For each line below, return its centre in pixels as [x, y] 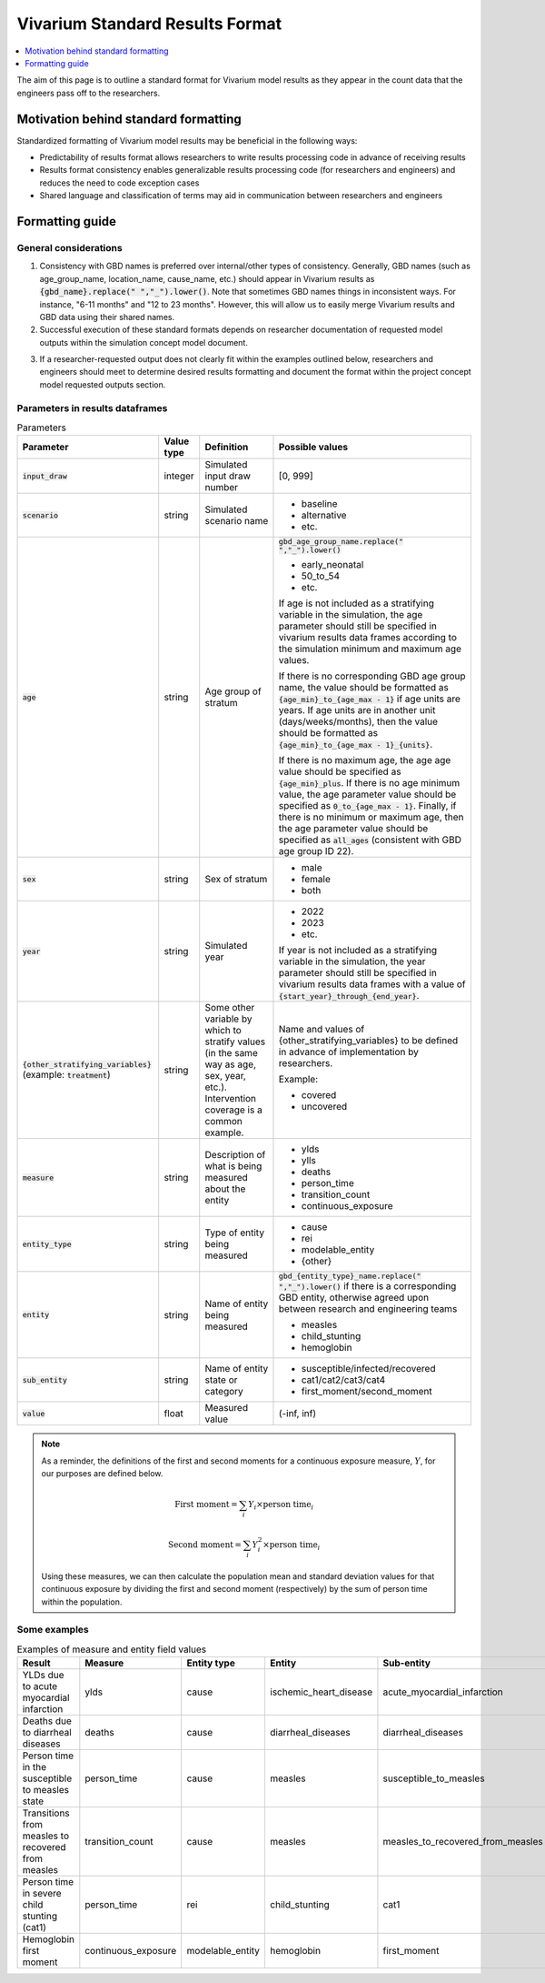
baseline [319, 504]
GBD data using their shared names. [107, 317]
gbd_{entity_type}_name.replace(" [350, 1277]
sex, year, [226, 1076]
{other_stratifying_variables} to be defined [368, 1041]
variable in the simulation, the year [352, 961]
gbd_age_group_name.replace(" [341, 542]
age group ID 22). [316, 851]
